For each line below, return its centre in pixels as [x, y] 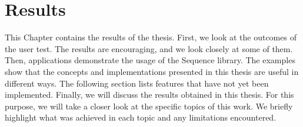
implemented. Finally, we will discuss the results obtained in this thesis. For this [149, 95]
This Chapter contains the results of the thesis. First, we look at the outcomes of [151, 37]
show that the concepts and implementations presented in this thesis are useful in [152, 71]
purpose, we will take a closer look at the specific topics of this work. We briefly [149, 106]
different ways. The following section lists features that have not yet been [137, 83]
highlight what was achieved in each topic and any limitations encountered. [141, 117]
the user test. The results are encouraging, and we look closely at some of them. [149, 48]
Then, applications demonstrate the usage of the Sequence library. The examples [150, 60]
